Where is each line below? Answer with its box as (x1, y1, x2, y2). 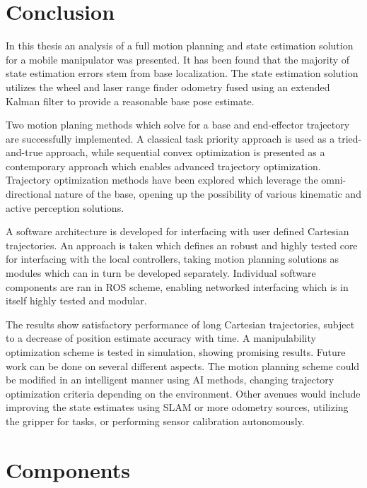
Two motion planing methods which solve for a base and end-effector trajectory (6, 117, 350, 132)
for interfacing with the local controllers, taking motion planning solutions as (6, 251, 339, 266)
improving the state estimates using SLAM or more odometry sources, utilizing (6, 400, 349, 415)
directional (6, 186, 52, 201)
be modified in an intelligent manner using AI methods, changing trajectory (6, 372, 334, 387)
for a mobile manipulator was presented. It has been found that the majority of (6, 52, 350, 66)
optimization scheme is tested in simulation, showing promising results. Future (6, 345, 346, 359)
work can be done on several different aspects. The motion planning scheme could (6, 358, 360, 373)
